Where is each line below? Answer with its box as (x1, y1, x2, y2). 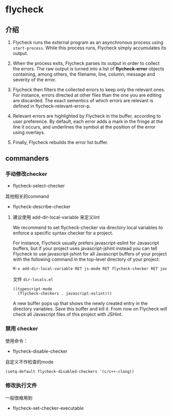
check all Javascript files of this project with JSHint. (12, 311, 123, 317)
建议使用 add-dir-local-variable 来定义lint (12, 214, 100, 220)
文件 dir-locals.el (12, 276, 53, 282)
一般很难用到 (5, 394, 32, 401)
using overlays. (12, 130, 45, 135)
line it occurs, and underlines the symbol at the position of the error (12, 124, 156, 130)
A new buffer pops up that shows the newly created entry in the (12, 300, 148, 306)
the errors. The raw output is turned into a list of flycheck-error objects (12, 66, 164, 71)
